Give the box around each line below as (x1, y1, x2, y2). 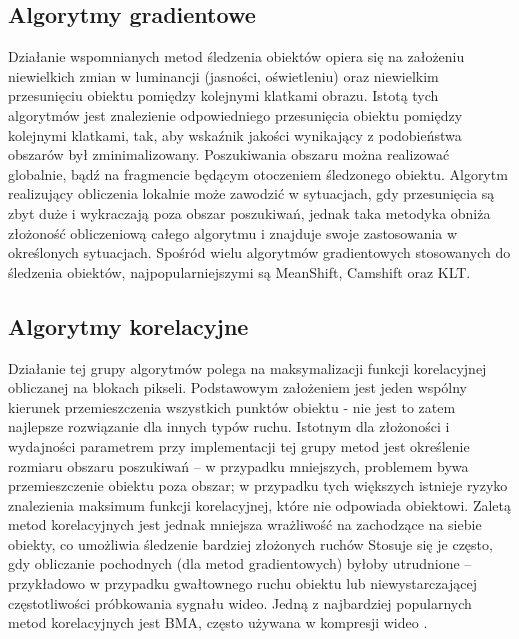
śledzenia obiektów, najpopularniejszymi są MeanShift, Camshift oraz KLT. (8, 261, 471, 282)
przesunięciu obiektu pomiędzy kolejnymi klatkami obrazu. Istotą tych (8, 85, 439, 106)
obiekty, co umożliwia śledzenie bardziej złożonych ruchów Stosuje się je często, (8, 533, 493, 554)
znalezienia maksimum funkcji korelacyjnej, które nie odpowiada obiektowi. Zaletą (8, 494, 512, 515)
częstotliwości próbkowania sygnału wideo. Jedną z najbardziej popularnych (8, 592, 472, 613)
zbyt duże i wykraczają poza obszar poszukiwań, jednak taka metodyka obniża (8, 202, 491, 223)
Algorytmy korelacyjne (8, 310, 249, 341)
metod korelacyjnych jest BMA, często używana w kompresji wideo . (8, 612, 428, 633)
